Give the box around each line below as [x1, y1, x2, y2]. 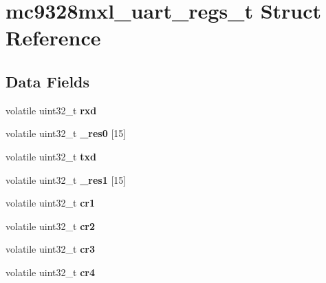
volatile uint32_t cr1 [6, 196, 95, 210]
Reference [6, 23, 101, 52]
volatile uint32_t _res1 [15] [6, 172, 127, 187]
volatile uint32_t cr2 [6, 218, 95, 233]
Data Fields [6, 70, 90, 92]
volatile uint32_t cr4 [6, 264, 95, 279]
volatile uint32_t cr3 [6, 242, 95, 256]
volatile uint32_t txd [6, 149, 96, 163]
